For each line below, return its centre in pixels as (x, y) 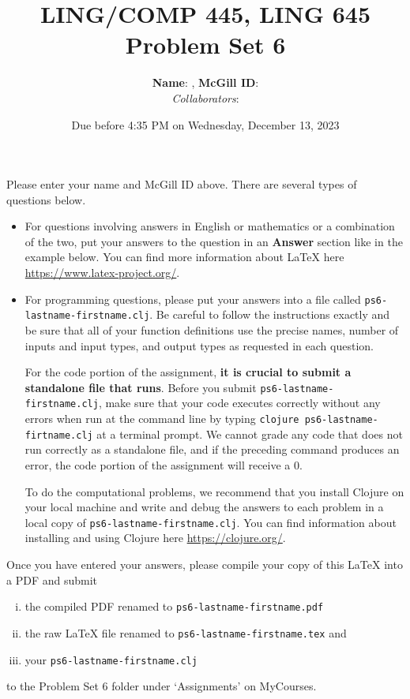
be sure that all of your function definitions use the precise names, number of (212, 329)
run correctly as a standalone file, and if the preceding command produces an (212, 449)
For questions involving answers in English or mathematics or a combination (210, 226)
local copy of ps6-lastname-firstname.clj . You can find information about (211, 522)
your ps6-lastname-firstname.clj (111, 659)
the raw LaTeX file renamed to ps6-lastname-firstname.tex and (186, 632)
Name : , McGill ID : (205, 82)
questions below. (46, 199)
